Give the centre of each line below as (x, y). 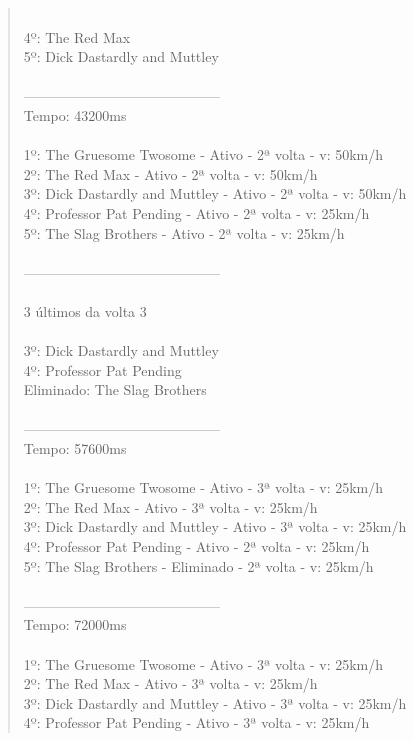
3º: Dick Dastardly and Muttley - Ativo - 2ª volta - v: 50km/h (215, 193)
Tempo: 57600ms (75, 448)
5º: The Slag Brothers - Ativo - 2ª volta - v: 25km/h (184, 232)
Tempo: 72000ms (75, 624)
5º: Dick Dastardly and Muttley (121, 56)
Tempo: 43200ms (75, 114)
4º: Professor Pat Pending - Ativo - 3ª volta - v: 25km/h (196, 722)
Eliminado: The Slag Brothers (115, 389)
